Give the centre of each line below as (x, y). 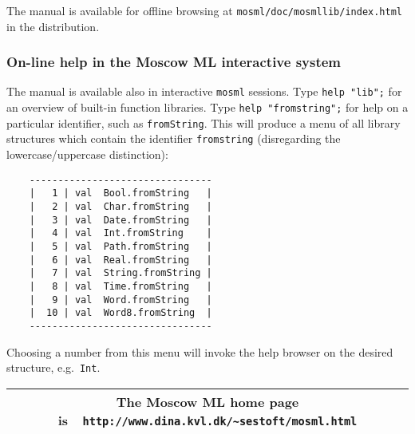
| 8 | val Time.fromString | (121, 286)
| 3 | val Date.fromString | (121, 220)
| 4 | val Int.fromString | (121, 233)
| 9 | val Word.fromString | (121, 300)
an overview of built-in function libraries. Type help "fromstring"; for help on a (207, 107)
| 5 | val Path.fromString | (121, 246)
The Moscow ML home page (207, 401)
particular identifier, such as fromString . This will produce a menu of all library (204, 122)
